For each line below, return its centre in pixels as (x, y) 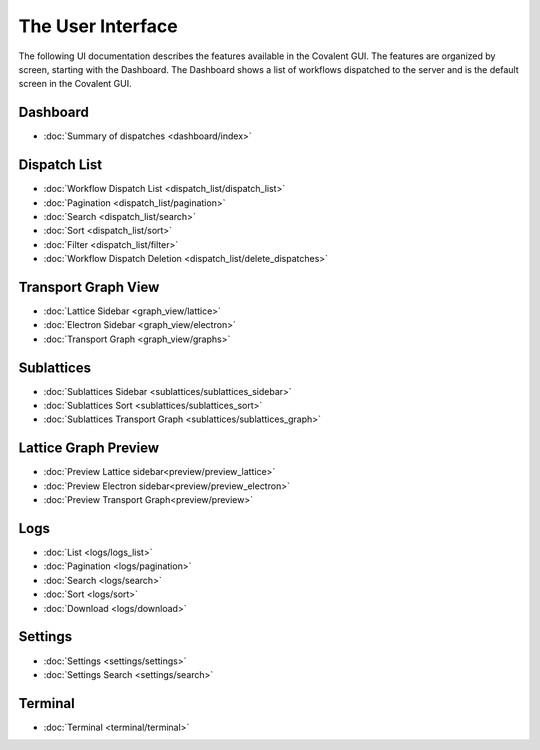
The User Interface (98, 26)
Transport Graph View (89, 286)
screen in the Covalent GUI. (75, 84)
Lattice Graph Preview (89, 448)
